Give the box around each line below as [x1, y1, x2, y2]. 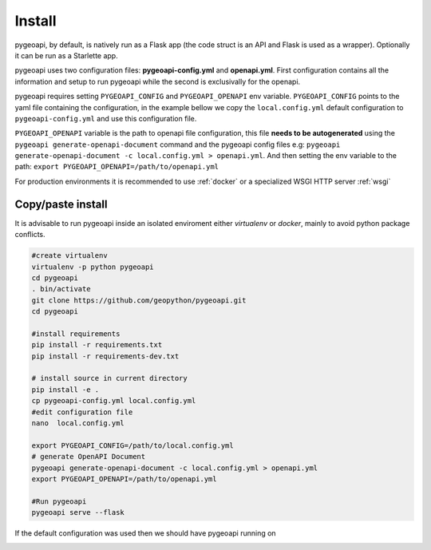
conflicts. [14, 230, 45, 239]
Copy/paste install [14, 197, 108, 211]
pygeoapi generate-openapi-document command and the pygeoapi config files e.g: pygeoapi [14, 140, 341, 149]
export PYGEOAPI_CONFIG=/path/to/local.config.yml [31, 441, 235, 450]
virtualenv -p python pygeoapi [31, 262, 155, 271]
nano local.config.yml [31, 418, 125, 427]
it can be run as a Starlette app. [14, 50, 119, 60]
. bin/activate [31, 284, 91, 294]
